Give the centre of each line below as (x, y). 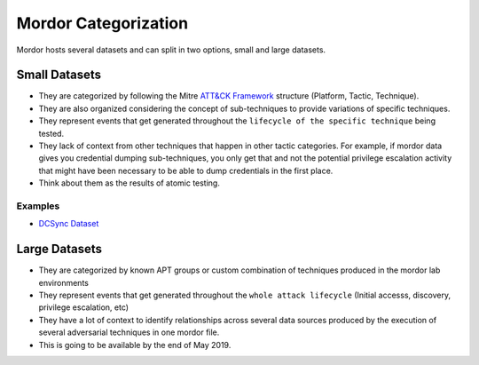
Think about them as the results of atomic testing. (130, 183)
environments (63, 282)
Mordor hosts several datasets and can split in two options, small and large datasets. (171, 50)
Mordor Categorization (102, 23)
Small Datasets (59, 75)
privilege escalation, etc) (83, 307)
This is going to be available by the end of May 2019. (135, 345)
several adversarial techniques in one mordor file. (129, 332)
